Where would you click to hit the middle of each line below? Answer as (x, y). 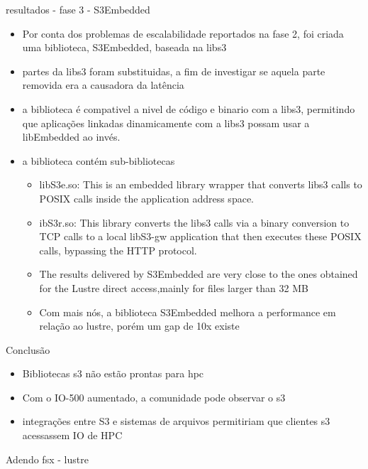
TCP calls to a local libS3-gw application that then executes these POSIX (200, 236)
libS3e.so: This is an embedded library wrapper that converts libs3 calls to (201, 184)
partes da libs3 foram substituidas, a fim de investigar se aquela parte (174, 71)
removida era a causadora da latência (103, 85)
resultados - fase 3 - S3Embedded (78, 9)
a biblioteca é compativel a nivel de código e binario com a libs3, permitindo (189, 108)
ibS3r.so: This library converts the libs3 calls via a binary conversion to (194, 222)
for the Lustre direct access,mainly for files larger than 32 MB (174, 287)
